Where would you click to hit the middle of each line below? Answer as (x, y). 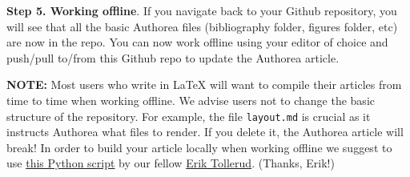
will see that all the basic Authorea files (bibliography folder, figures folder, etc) (202, 26)
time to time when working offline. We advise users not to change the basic (191, 100)
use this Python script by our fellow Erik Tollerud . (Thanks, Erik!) (171, 163)
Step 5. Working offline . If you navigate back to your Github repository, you (202, 10)
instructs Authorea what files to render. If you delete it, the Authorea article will (205, 132)
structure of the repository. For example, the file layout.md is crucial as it (189, 116)
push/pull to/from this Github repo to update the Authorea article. (173, 57)
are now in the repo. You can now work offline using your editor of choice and (197, 42)
